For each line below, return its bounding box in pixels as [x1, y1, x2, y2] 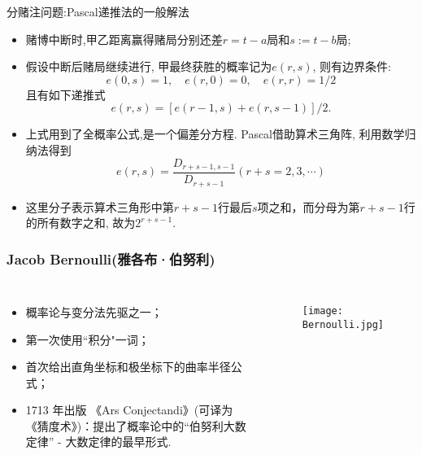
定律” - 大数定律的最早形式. [25, 433, 172, 450]
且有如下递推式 [25, 85, 106, 103]
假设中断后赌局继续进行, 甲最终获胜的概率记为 [25, 58, 272, 75]
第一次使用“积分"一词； [25, 330, 150, 348]
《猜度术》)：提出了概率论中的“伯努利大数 [25, 417, 246, 434]
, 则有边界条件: [312, 58, 391, 75]
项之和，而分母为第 [257, 198, 360, 215]
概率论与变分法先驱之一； [25, 303, 163, 320]
